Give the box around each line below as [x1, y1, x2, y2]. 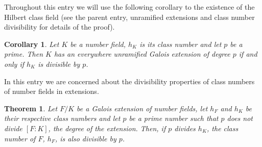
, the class [207, 122, 239, 133]
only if [4, 58, 25, 69]
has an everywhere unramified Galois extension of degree [54, 48, 230, 59]
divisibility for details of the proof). [4, 21, 115, 32]
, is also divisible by [55, 133, 116, 143]
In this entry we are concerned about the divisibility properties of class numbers [4, 76, 255, 86]
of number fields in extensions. [4, 86, 99, 96]
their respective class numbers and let [4, 113, 121, 124]
